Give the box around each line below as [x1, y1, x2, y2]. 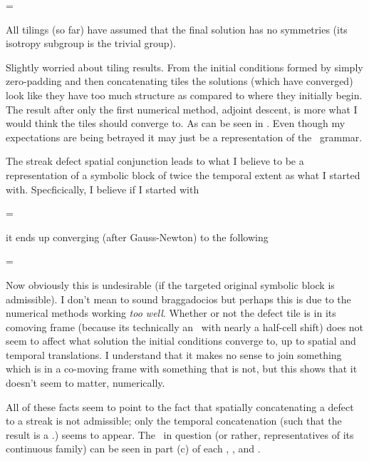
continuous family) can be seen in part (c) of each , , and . [6, 441, 261, 456]
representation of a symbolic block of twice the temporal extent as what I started [6, 167, 360, 182]
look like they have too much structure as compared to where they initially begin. [6, 87, 363, 102]
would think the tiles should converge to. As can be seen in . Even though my [6, 116, 345, 131]
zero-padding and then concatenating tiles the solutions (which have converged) [6, 74, 353, 88]
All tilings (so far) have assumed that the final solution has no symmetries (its [6, 21, 348, 36]
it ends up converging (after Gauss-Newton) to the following [6, 229, 269, 244]
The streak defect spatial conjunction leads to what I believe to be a [6, 153, 304, 168]
